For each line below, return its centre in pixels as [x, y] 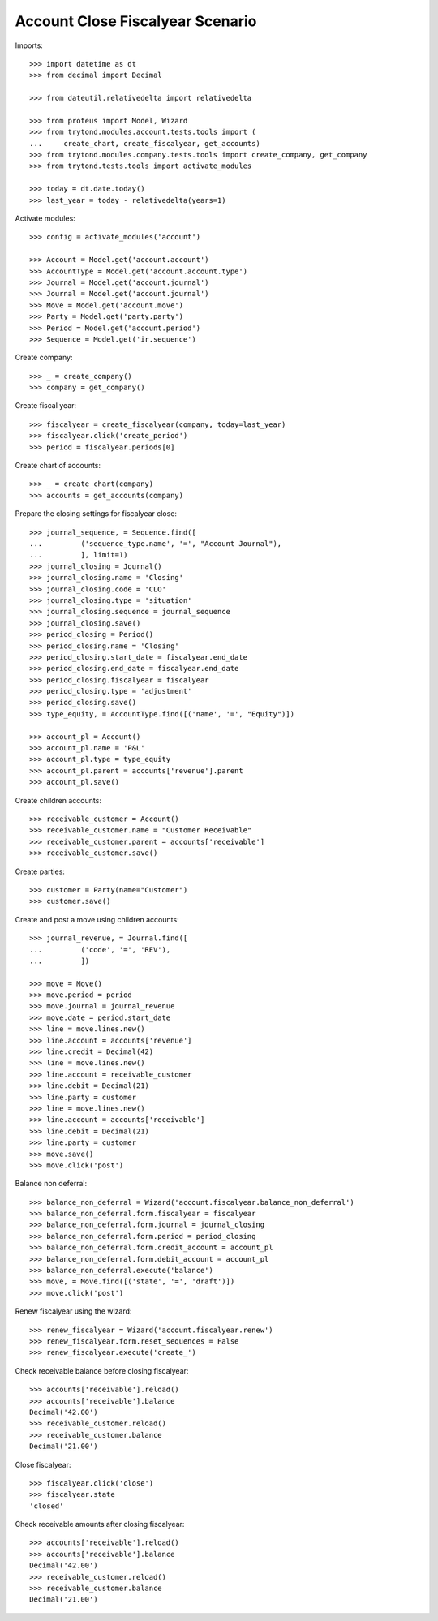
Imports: [29, 45]
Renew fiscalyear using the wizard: [73, 1311]
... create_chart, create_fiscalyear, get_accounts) [145, 143]
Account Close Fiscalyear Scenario [136, 21]
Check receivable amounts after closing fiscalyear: [100, 1524]
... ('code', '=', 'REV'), [100, 950]
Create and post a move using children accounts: [97, 919]
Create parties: [40, 871]
